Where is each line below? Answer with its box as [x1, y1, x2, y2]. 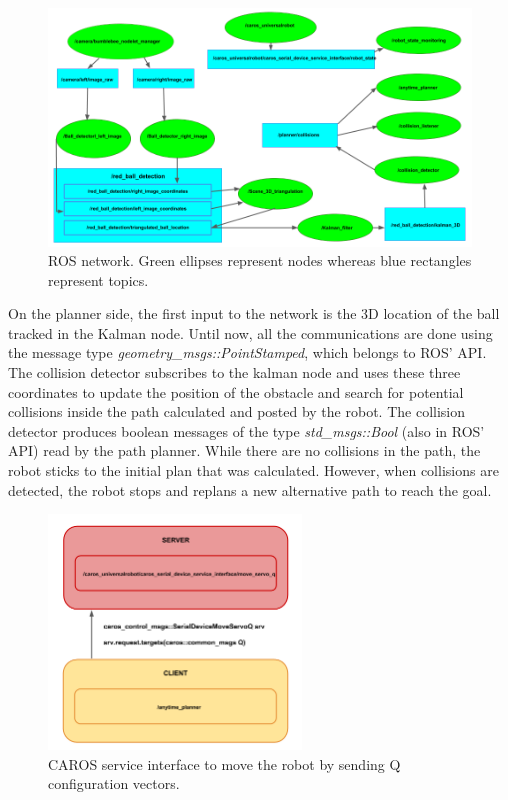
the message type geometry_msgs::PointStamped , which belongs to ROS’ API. [8, 342, 487, 363]
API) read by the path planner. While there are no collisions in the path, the [8, 440, 481, 461]
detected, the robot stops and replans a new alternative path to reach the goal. [8, 479, 492, 500]
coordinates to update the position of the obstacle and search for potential [8, 381, 464, 402]
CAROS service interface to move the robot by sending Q [48, 753, 401, 774]
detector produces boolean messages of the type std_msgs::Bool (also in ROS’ [8, 420, 485, 441]
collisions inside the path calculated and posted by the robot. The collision [8, 401, 466, 422]
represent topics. [48, 269, 149, 290]
